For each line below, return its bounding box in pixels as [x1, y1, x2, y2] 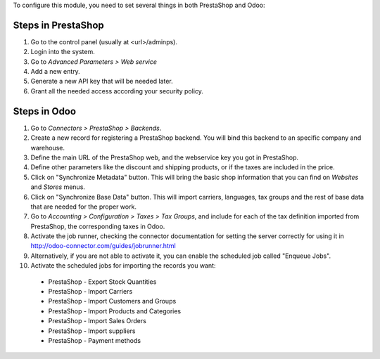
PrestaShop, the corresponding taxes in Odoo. [30, 222, 165, 230]
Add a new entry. [30, 67, 80, 76]
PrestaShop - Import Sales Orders [48, 317, 147, 325]
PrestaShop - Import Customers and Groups [48, 297, 177, 306]
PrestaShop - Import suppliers [48, 327, 136, 335]
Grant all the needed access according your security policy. [30, 86, 204, 95]
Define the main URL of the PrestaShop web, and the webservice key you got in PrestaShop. [30, 153, 299, 162]
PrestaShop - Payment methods [48, 336, 141, 344]
